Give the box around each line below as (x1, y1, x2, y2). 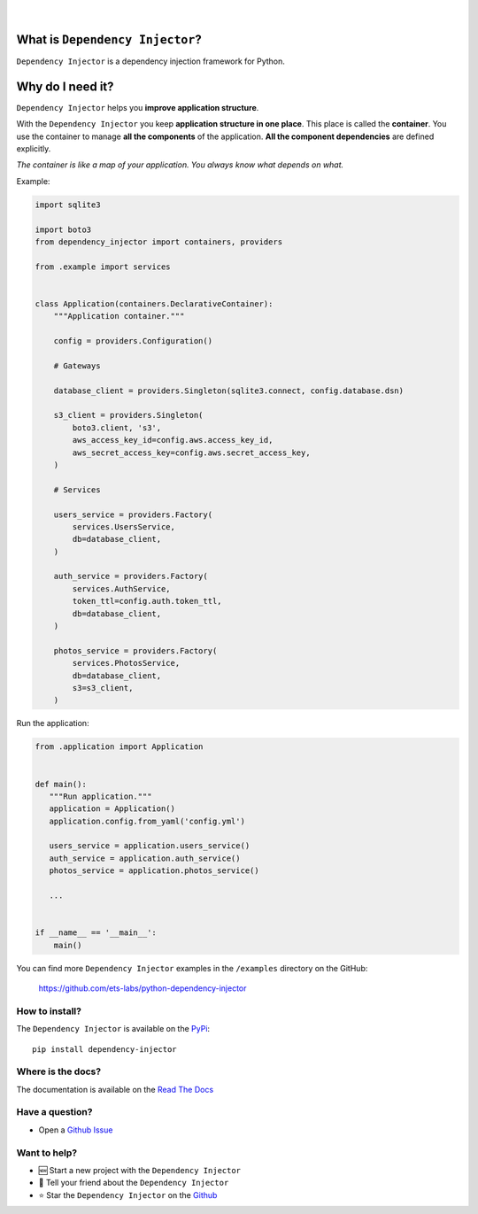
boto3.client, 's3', (72, 422, 162, 433)
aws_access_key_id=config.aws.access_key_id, (72, 435, 274, 445)
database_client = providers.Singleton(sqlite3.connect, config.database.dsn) (53, 385, 405, 396)
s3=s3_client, (72, 683, 134, 692)
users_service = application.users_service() (49, 841, 251, 851)
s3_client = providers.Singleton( (53, 410, 204, 421)
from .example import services (35, 261, 172, 272)
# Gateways (53, 360, 101, 371)
